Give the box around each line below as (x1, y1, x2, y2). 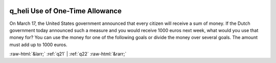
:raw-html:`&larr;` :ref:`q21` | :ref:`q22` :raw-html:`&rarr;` (9, 51, 127, 57)
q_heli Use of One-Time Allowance (9, 7, 122, 15)
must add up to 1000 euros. (9, 41, 67, 48)
